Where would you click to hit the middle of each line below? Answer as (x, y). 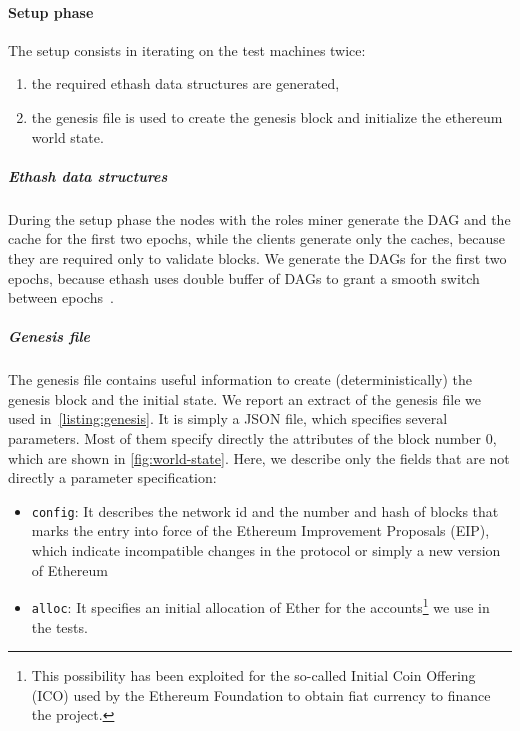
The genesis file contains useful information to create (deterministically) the (240, 379)
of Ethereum (69, 569)
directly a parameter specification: (112, 477)
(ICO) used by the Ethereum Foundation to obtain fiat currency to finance (261, 694)
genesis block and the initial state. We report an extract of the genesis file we (244, 398)
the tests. (59, 626)
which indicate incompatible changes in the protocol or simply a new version (266, 550)
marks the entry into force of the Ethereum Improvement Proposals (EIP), (260, 530)
